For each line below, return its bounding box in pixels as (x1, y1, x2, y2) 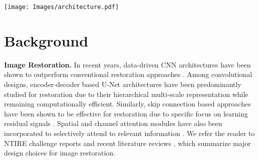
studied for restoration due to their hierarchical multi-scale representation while (4, 88, 248, 99)
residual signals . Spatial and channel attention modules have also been (4, 118, 222, 128)
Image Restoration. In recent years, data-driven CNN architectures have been (4, 59, 251, 69)
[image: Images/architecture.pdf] (4, 3, 119, 10)
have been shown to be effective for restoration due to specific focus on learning (4, 108, 248, 118)
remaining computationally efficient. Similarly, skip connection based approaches (4, 98, 251, 109)
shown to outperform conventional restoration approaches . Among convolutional (4, 69, 252, 79)
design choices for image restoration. (4, 147, 115, 158)
